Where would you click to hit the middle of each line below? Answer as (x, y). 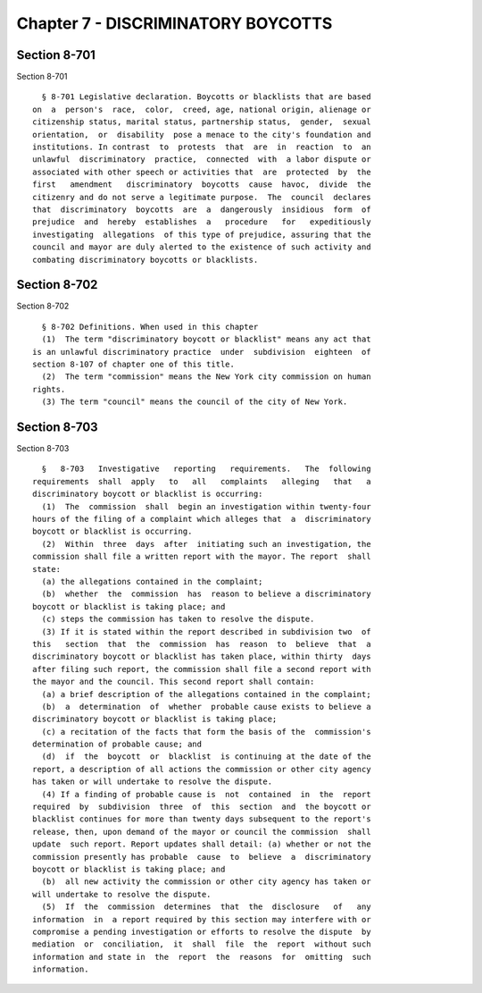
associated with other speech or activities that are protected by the (202, 172)
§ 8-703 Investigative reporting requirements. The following (206, 469)
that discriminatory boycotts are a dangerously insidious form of (202, 209)
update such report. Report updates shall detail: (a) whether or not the (202, 844)
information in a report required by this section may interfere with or (202, 919)
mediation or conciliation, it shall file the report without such (202, 944)
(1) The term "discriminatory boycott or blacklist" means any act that (206, 339)
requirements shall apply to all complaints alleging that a (202, 481)
